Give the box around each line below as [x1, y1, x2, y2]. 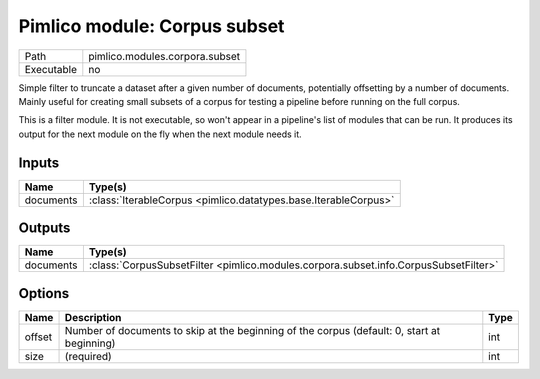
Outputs [18, 220, 71, 237]
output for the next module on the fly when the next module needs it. [18, 128, 302, 140]
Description [64, 310, 122, 324]
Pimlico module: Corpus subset [18, 15, 285, 37]
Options [18, 285, 70, 302]
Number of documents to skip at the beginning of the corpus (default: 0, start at [64, 323, 440, 337]
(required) [64, 349, 112, 363]
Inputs [18, 154, 60, 171]
